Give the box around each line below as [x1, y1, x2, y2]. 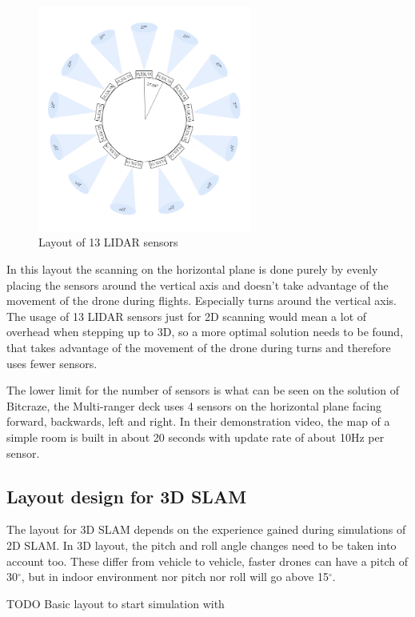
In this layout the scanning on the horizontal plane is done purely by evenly [6, 261, 378, 278]
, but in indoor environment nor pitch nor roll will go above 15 [21, 568, 329, 585]
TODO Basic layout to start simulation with [6, 595, 225, 611]
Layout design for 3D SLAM [6, 483, 247, 508]
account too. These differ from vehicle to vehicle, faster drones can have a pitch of [6, 552, 408, 569]
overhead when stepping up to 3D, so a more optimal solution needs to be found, [6, 323, 404, 340]
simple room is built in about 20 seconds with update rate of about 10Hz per [6, 428, 385, 445]
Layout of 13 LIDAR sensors [38, 234, 178, 250]
